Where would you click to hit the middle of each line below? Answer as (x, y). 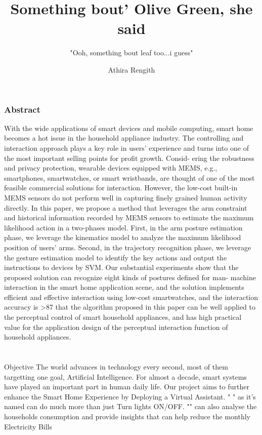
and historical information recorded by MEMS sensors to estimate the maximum (129, 217)
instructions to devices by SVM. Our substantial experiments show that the (121, 267)
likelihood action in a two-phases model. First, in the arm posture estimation (123, 227)
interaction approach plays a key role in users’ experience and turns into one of (126, 147)
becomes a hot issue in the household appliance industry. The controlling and (124, 138)
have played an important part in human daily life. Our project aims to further (127, 387)
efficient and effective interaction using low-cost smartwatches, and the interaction (131, 297)
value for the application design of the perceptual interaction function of (116, 327)
